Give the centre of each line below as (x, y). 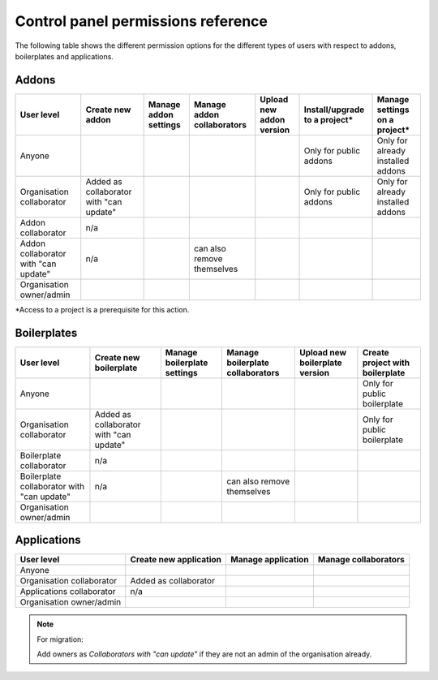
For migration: (60, 639)
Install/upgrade (334, 110)
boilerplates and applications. (64, 56)
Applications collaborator (68, 592)
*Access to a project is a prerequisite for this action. (102, 309)
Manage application (270, 560)
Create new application (176, 560)
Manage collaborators (361, 560)
